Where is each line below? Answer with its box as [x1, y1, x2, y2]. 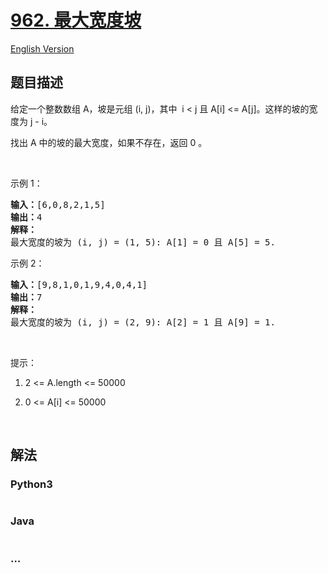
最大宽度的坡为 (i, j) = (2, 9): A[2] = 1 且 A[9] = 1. [10, 316, 276, 328]
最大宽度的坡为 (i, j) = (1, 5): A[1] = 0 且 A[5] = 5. [10, 236, 276, 248]
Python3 [10, 477, 53, 491]
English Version [10, 42, 75, 55]
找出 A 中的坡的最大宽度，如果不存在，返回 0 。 [10, 136, 208, 148]
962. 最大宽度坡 [10, 9, 142, 32]
